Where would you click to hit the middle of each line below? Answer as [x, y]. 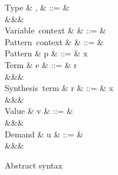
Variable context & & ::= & [55, 30]
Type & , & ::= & [37, 7]
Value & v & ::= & [39, 111]
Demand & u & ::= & [44, 134]
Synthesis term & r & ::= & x [59, 88]
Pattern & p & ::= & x [46, 53]
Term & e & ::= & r [41, 64]
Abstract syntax [34, 165]
